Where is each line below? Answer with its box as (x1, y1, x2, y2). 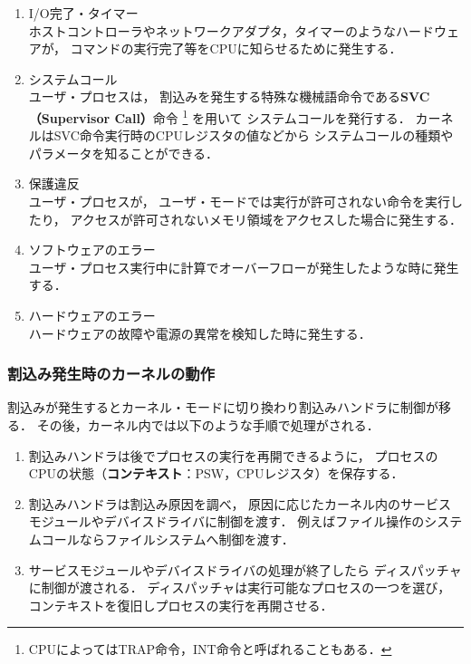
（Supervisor (28, 108, 111, 127)
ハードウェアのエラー (28, 305, 156, 324)
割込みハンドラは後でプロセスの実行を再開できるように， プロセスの (28, 446, 438, 465)
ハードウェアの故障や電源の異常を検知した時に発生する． (28, 323, 371, 342)
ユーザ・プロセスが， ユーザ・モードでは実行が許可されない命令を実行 (28, 192, 451, 210)
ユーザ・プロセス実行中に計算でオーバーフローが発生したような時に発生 (28, 257, 459, 276)
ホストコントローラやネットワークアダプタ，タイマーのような (28, 21, 397, 40)
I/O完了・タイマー (28, 4, 139, 22)
